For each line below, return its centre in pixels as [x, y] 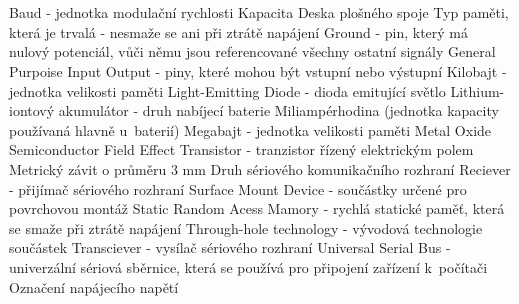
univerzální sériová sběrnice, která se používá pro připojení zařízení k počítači [248, 266]
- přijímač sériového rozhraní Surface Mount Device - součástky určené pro [238, 188]
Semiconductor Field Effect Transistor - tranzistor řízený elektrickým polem [241, 149]
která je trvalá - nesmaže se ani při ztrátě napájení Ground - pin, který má [238, 31]
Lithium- [477, 90]
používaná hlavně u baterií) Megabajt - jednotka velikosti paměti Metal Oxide [250, 129]
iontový [32, 110]
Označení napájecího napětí [94, 286]
